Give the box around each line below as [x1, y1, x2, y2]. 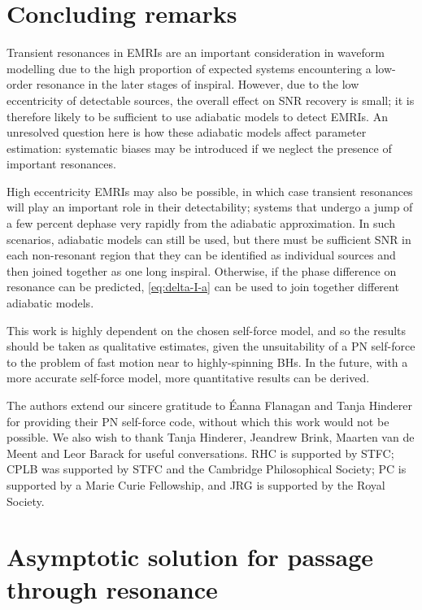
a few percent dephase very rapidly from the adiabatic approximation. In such [7, 215, 395, 232]
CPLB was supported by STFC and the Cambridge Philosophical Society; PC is [7, 460, 407, 477]
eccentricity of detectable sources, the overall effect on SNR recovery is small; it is [7, 91, 415, 108]
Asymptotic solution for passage [7, 540, 374, 573]
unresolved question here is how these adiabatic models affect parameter [7, 124, 367, 141]
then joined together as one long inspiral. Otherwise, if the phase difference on [7, 262, 397, 279]
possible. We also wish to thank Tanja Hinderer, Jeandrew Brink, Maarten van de [7, 429, 415, 446]
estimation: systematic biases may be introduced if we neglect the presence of [7, 139, 392, 156]
